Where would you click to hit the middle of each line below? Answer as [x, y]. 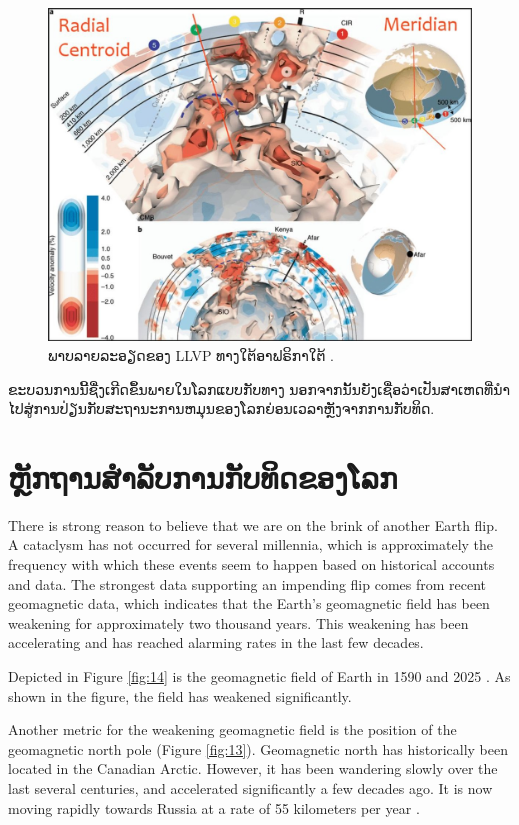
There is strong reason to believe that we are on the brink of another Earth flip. [253, 524]
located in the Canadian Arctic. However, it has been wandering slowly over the [253, 768]
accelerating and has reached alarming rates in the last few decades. [216, 642]
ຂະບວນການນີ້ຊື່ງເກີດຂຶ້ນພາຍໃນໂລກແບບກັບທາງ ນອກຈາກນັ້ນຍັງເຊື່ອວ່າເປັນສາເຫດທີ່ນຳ [259, 388]
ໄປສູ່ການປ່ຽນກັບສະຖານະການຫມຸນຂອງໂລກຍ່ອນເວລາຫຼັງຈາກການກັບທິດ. [221, 408]
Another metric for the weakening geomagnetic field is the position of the [232, 729]
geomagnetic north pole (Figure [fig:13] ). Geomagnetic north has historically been [258, 748]
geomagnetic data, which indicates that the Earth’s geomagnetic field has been [249, 603]
